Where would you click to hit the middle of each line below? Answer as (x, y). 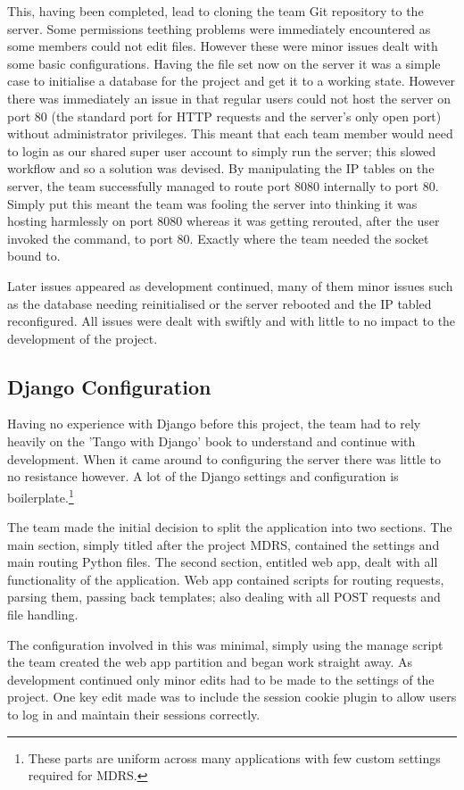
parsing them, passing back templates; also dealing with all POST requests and (224, 597)
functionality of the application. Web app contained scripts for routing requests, (226, 579)
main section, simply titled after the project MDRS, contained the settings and (224, 544)
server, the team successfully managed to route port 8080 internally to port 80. (223, 185)
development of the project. (83, 338)
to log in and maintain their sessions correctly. (134, 715)
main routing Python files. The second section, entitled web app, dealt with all (223, 562)
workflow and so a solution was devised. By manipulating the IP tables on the (221, 168)
